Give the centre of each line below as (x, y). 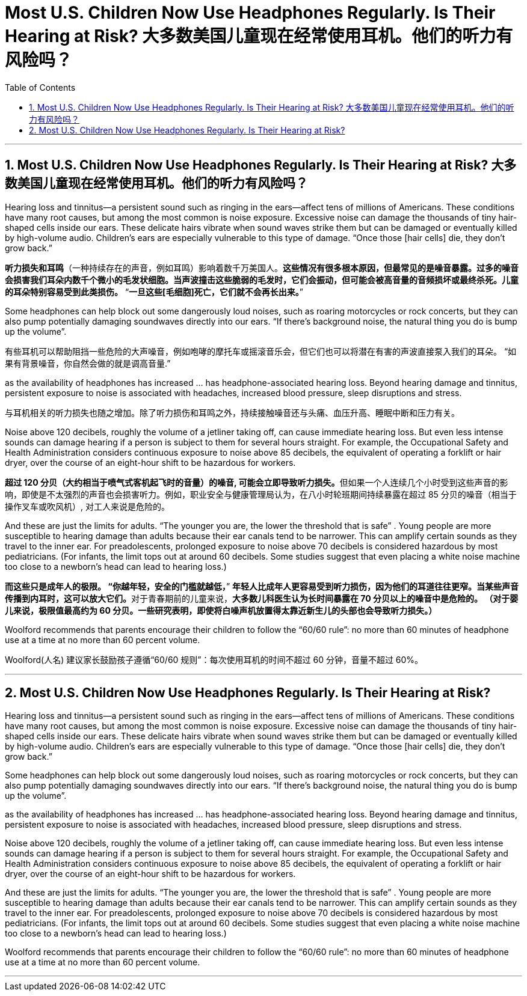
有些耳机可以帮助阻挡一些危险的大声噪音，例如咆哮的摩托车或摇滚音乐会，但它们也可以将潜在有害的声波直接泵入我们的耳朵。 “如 (261, 351)
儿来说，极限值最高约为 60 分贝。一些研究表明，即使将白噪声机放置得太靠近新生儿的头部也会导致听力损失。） (221, 610)
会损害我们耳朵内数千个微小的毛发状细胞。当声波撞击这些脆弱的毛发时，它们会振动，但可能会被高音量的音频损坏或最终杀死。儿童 (262, 280)
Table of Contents (40, 87)
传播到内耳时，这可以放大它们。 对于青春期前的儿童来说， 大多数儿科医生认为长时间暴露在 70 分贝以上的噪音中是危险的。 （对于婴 (262, 598)
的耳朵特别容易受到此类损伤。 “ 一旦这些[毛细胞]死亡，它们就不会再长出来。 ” (154, 292)
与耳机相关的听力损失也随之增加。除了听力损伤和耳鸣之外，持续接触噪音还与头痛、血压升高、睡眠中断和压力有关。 (232, 412)
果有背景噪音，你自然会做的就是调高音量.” (88, 363)
